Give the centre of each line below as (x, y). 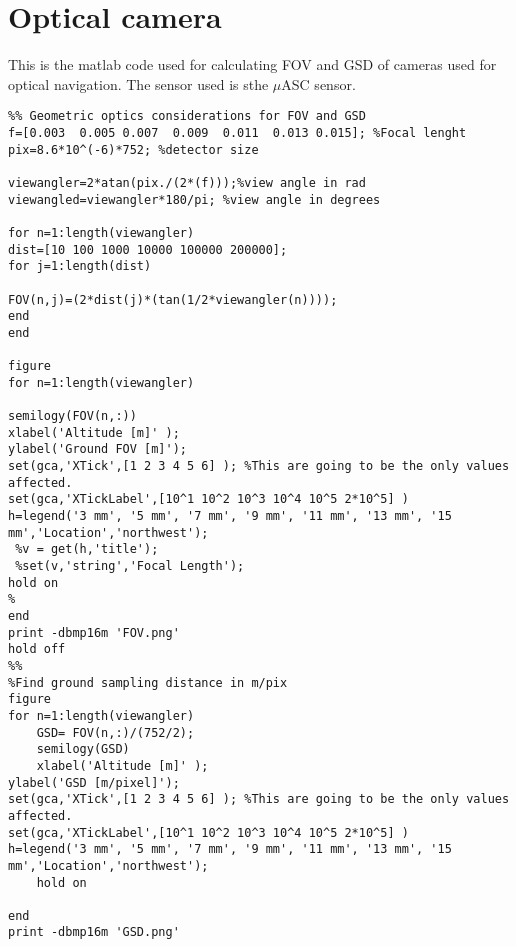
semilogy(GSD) (83, 749)
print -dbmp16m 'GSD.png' (94, 932)
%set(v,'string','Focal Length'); (130, 566)
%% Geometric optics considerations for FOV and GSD (187, 116)
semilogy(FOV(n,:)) (72, 416)
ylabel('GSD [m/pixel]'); (94, 782)
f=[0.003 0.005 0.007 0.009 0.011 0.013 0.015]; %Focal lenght (237, 132)
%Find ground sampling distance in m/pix (148, 682)
